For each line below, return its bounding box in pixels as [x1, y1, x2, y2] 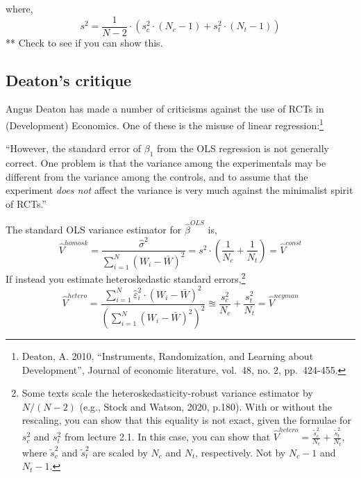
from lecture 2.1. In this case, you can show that [64, 429, 271, 444]
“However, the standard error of [6, 141, 142, 156]
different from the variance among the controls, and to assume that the [6, 169, 308, 183]
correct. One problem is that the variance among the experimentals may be [6, 156, 326, 170]
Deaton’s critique [6, 69, 132, 90]
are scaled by [92, 445, 148, 459]
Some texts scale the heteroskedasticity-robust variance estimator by [22, 386, 313, 400]
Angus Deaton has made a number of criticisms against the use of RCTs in [6, 101, 324, 116]
